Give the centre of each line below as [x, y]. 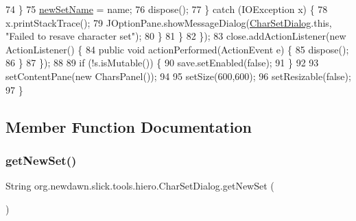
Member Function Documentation [129, 126]
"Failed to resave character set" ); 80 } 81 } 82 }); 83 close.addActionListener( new [176, 36]
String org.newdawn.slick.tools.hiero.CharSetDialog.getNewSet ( [140, 186]
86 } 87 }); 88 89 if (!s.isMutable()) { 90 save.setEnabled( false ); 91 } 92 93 [162, 63]
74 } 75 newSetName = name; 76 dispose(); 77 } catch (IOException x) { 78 [167, 9]
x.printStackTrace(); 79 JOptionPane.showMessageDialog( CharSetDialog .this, [169, 22]
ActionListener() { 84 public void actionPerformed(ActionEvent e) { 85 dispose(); [177, 49]
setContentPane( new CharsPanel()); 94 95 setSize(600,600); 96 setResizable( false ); [178, 76]
